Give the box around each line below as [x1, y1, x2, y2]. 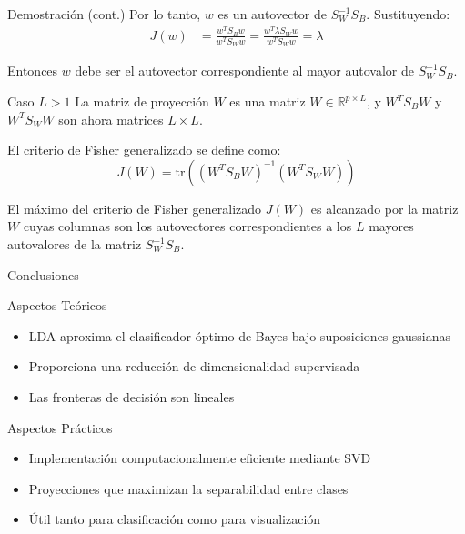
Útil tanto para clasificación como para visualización [28, 509, 321, 529]
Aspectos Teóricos [7, 296, 107, 315]
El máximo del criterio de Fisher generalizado [7, 198, 262, 217]
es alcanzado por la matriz [310, 198, 459, 217]
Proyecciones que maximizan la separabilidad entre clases [28, 479, 349, 498]
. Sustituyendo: [366, 5, 450, 23]
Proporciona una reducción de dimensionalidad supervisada [28, 357, 360, 376]
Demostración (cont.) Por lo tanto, [7, 5, 201, 23]
